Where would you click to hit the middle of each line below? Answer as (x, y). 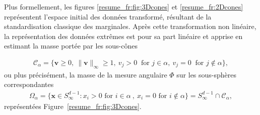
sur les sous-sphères (207, 74)
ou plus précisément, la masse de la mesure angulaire (86, 74)
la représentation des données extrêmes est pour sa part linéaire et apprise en (123, 36)
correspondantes (29, 84)
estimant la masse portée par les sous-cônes (71, 46)
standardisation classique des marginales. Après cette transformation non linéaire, (130, 26)
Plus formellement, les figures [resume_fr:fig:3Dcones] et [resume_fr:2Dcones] (124, 6)
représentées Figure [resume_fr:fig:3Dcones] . (73, 106)
